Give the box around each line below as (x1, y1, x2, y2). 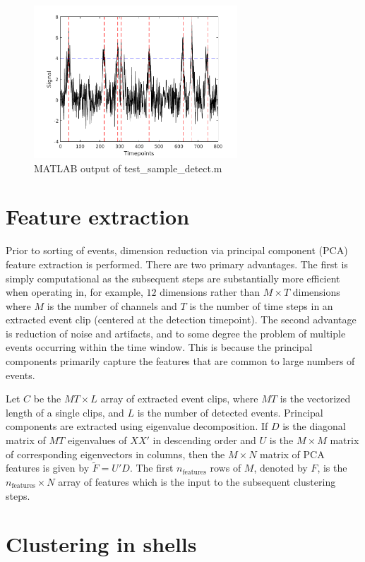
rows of (210, 460, 241, 475)
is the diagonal (282, 419, 346, 434)
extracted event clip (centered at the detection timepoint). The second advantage (6, 312, 357, 327)
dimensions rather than (160, 285, 261, 299)
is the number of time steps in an (189, 298, 333, 313)
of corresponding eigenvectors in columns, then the (6, 446, 225, 461)
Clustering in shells (6, 530, 197, 558)
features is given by (6, 460, 90, 475)
